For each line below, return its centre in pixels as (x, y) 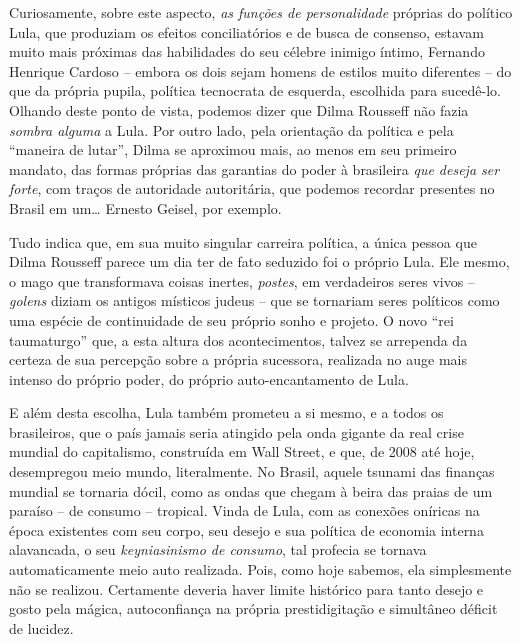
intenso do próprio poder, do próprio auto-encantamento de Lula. (209, 378)
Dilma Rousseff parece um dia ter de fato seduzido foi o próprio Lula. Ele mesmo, (259, 261)
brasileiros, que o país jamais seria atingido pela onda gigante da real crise (236, 431)
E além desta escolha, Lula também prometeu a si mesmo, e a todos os (226, 412)
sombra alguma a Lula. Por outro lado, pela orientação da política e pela (231, 129)
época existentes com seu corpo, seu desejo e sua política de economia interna (246, 529)
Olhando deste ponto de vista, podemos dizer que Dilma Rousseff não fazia (239, 109)
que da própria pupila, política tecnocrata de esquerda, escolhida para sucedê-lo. (255, 90)
